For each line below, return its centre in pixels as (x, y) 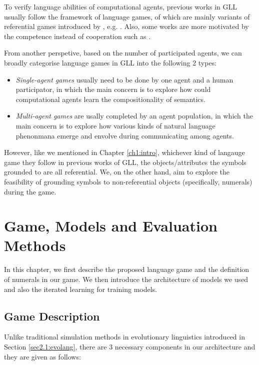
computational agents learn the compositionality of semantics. (110, 99)
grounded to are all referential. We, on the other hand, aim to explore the (117, 172)
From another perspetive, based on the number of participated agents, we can (123, 53)
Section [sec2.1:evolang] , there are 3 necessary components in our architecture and (130, 346)
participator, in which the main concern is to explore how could (113, 89)
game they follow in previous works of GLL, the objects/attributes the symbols (125, 162)
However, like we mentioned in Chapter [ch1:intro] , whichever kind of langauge (124, 152)
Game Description (52, 316)
